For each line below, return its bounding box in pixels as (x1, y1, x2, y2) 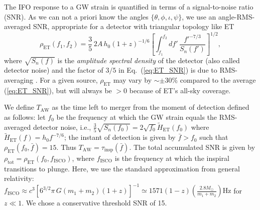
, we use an (182, 11, 216, 22)
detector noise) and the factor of (4, 65, 103, 75)
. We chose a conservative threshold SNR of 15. (22, 197, 167, 208)
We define (4, 102, 34, 112)
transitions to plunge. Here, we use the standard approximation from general (4, 163, 240, 173)
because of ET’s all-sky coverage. (129, 85, 231, 95)
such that (199, 132, 228, 142)
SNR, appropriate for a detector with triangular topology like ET (33, 21, 234, 32)
